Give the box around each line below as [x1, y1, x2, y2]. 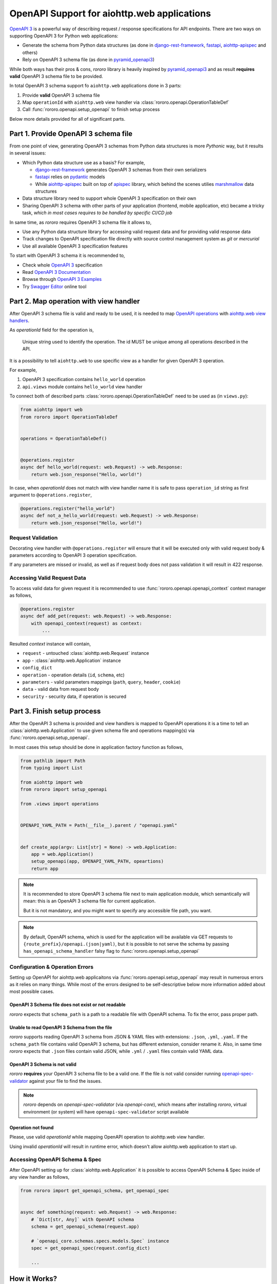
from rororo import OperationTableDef [20, 414, 118, 420]
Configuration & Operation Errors [9, 964, 94, 971]
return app [31, 865, 58, 872]
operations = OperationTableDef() [20, 436, 107, 441]
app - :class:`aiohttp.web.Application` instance [22, 657, 121, 664]
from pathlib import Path [20, 758, 86, 764]
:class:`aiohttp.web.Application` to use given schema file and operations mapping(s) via [9, 727, 195, 734]
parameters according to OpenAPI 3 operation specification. [9, 552, 137, 558]
